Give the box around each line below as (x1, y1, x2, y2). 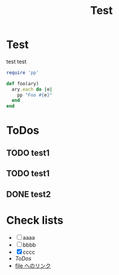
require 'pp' (6, 69, 39, 76)
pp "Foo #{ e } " (17, 92, 53, 98)
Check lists (6, 213, 63, 227)
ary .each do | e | (11, 86, 53, 92)
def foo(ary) (6, 80, 39, 87)
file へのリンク (14, 262, 51, 270)
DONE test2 (6, 189, 51, 199)
